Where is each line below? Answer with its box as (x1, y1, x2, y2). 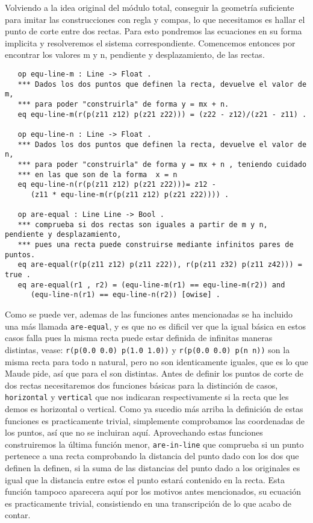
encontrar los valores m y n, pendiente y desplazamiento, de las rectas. (5, 48, 265, 61)
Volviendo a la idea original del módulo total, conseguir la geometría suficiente (5, 1, 294, 13)
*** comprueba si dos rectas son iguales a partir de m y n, (17, 220, 268, 229)
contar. (5, 509, 31, 521)
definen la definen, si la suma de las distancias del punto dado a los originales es (5, 462, 300, 474)
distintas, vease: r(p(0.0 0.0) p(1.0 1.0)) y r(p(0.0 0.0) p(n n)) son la (5, 343, 290, 355)
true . (5, 271, 31, 280)
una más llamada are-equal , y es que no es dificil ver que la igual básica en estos (5, 319, 306, 332)
